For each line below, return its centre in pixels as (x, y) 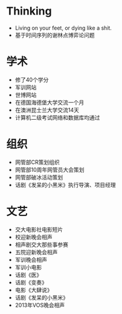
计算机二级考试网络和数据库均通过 (57, 117)
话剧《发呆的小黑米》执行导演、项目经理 (65, 185)
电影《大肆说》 (34, 290)
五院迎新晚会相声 (36, 252)
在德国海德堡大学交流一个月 (50, 102)
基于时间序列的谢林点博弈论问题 (55, 35)
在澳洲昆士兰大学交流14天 (47, 110)
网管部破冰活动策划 (39, 177)
